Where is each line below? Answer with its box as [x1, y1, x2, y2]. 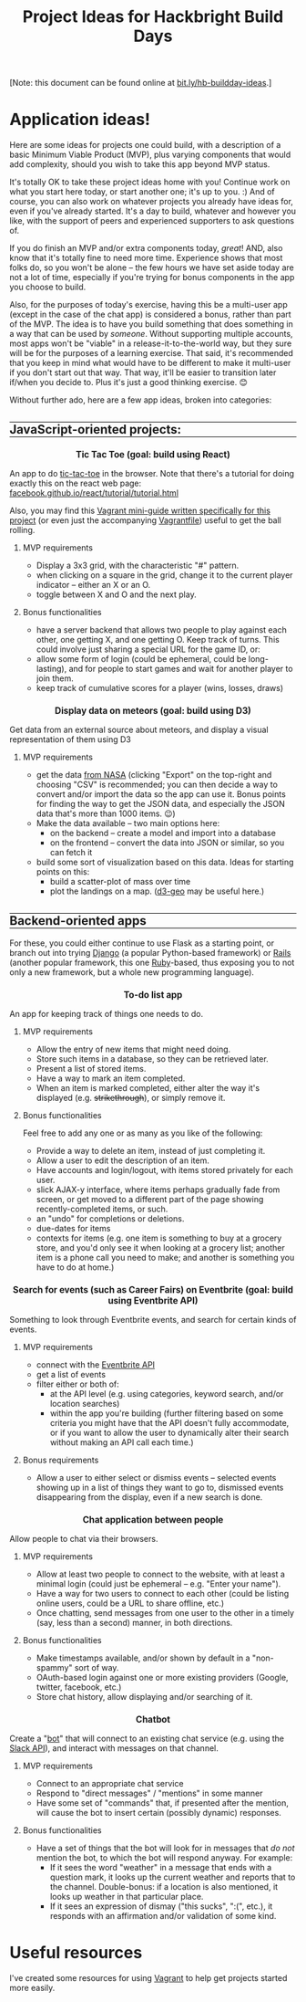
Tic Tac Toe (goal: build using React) [76, 449, 230, 461]
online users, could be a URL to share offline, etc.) [36, 1598, 225, 1609]
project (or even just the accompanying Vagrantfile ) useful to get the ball [9, 515, 282, 526]
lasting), [36, 664, 67, 675]
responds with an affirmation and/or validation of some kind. [49, 1910, 277, 1921]
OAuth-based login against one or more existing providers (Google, [36, 1672, 289, 1683]
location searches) [49, 1399, 120, 1410]
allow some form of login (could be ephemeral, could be [36, 654, 247, 665]
